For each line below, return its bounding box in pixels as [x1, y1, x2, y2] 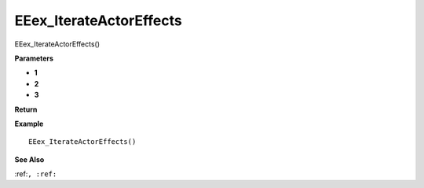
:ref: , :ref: [14, 169, 57, 179]
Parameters [14, 53, 54, 63]
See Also [14, 154, 45, 164]
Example [14, 119, 44, 128]
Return [14, 105, 38, 114]
